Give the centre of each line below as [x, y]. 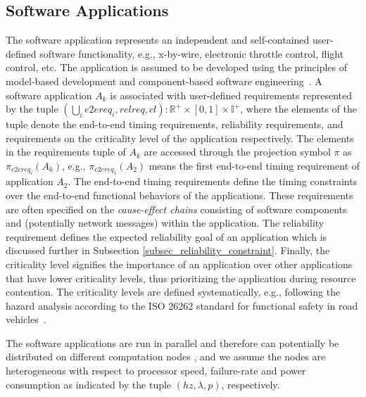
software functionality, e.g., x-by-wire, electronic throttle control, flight [192, 53]
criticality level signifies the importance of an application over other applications [179, 264]
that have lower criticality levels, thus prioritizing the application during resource [181, 278]
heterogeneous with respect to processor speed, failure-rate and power [156, 371]
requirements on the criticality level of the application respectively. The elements [180, 138]
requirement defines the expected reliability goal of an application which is [166, 236]
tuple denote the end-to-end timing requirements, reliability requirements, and [175, 124]
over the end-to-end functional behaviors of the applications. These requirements [179, 195]
